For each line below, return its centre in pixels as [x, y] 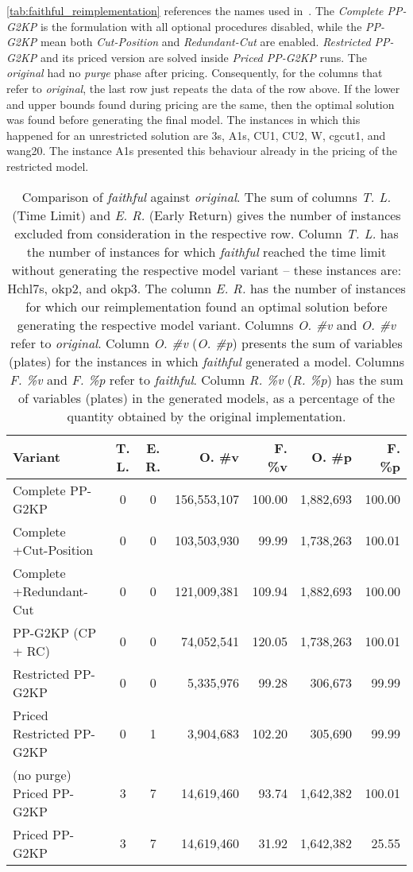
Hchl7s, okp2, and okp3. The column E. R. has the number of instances [206, 288]
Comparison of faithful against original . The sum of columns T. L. [206, 196]
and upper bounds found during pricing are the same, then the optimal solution [201, 104]
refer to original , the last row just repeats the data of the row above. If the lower [203, 88]
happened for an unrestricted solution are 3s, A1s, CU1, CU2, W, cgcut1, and [196, 135]
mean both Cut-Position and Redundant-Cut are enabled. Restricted [205, 42]
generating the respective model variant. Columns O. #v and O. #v [206, 324]
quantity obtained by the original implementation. [206, 416]
